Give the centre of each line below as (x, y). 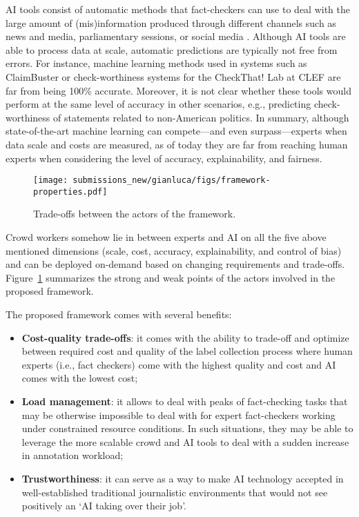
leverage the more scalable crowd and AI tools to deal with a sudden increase (185, 441)
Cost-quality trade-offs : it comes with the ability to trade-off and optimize (185, 337)
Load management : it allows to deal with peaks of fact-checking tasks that (185, 401)
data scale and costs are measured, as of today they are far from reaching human (177, 144)
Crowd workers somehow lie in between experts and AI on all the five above (166, 237)
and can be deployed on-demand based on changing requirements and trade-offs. (175, 264)
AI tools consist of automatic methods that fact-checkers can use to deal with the (178, 9)
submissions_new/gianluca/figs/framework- (172, 181)
